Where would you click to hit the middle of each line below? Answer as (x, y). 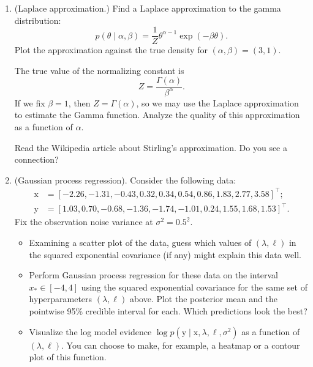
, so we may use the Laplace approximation (217, 102)
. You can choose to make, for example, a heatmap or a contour (181, 345)
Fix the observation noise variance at (84, 222)
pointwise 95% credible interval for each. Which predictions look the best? (168, 311)
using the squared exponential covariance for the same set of (194, 287)
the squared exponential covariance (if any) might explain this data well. (165, 254)
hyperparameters (61, 299)
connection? (36, 159)
